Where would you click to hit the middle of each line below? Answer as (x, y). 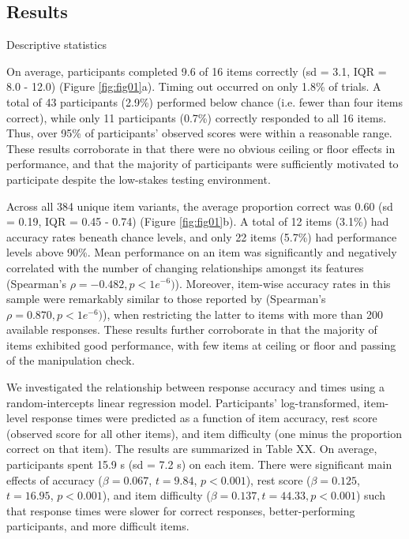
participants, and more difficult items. (98, 526)
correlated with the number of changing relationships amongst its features (185, 267)
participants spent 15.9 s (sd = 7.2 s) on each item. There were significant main (199, 464)
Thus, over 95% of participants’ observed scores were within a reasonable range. (199, 133)
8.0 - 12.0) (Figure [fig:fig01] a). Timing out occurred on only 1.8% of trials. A (194, 86)
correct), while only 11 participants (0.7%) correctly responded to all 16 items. (197, 117)
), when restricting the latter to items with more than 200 (243, 314)
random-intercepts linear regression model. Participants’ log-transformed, (183, 402)
